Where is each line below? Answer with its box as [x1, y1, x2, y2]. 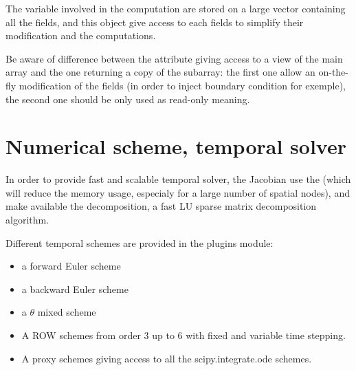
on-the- [318, 65, 348, 79]
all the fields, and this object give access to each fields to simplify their [5, 14, 304, 29]
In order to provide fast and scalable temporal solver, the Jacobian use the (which [5, 172, 351, 186]
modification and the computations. [5, 28, 156, 43]
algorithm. [5, 213, 49, 227]
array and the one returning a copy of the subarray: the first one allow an [5, 65, 315, 79]
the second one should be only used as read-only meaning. [5, 91, 250, 106]
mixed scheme [37, 305, 96, 319]
